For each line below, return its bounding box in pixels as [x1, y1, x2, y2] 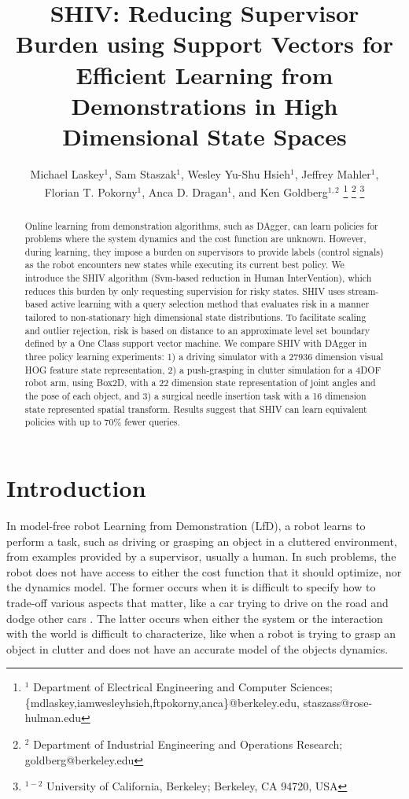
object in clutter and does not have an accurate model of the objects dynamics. [6, 640, 389, 657]
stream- [348, 284, 379, 297]
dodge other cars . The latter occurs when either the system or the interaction [6, 609, 383, 626]
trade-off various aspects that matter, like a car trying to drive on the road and [6, 594, 389, 610]
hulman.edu [24, 709, 81, 726]
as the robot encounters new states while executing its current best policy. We [24, 258, 345, 271]
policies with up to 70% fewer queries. [24, 415, 180, 429]
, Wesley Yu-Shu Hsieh [181, 165, 290, 182]
